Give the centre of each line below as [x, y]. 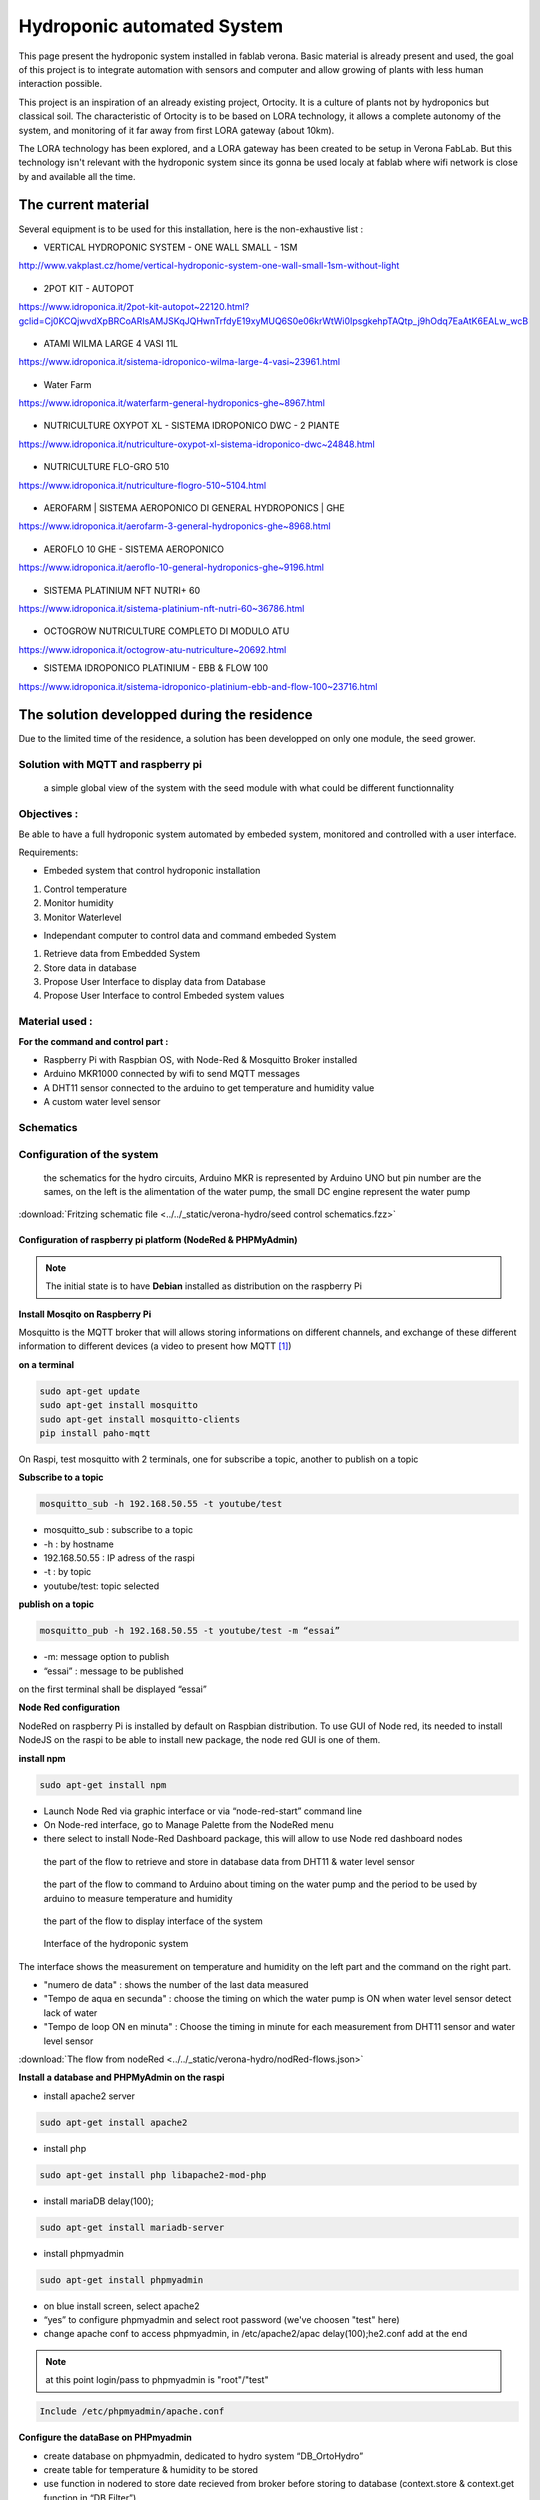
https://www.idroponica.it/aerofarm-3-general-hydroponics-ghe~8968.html [174, 526]
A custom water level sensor [102, 1102]
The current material [84, 205]
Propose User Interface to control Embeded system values [164, 996]
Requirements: [48, 852]
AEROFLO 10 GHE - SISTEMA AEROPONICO [134, 549]
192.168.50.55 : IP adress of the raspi [119, 1558]
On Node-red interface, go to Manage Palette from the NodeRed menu [188, 1824]
